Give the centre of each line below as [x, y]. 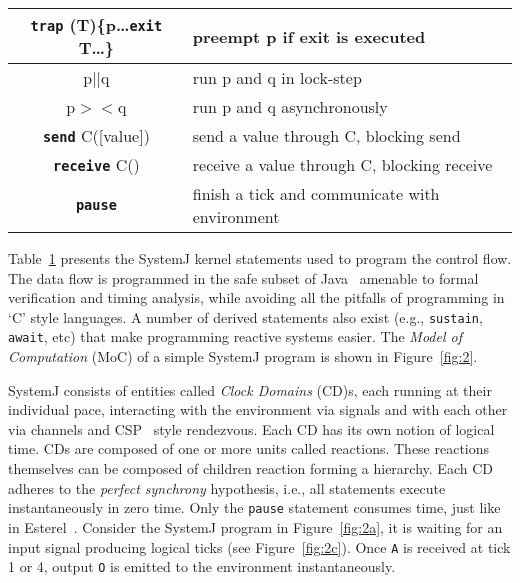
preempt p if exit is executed [309, 36]
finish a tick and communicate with [316, 193]
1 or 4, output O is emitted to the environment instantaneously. [202, 566]
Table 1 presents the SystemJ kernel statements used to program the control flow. [260, 258]
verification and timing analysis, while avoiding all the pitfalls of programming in [256, 297]
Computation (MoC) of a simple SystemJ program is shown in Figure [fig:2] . [243, 356]
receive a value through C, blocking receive [342, 164]
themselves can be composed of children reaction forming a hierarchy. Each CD [250, 468]
